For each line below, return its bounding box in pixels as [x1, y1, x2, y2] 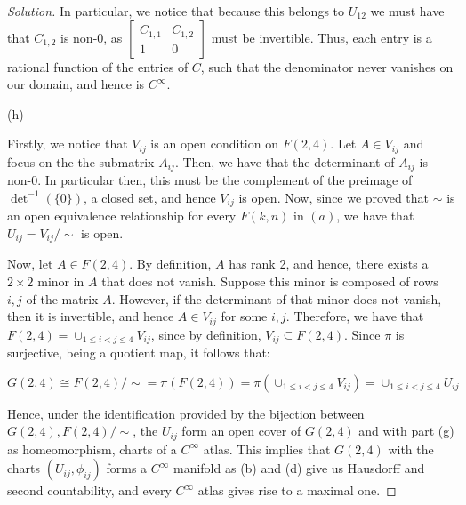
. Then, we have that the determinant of [174, 152, 395, 171]
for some [221, 307, 268, 325]
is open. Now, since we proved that [238, 188, 430, 206]
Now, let [7, 254, 53, 273]
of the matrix [26, 289, 99, 308]
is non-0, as [60, 28, 123, 46]
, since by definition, [150, 325, 261, 343]
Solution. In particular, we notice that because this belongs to [7, 2, 345, 20]
